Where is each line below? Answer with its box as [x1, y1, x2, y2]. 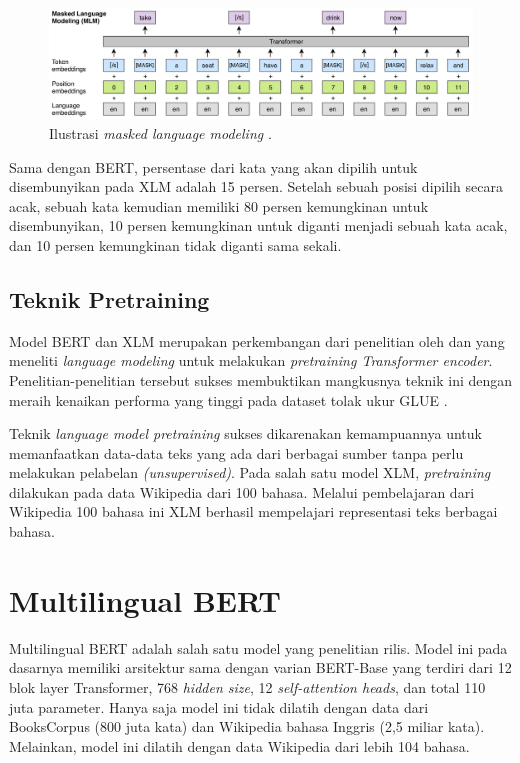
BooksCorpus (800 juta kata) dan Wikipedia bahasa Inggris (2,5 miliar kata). [9, 716, 485, 737]
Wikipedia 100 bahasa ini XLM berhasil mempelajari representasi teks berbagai [9, 501, 498, 522]
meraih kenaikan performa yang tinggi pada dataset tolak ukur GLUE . [9, 389, 448, 410]
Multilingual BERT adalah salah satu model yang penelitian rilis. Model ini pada [9, 637, 508, 658]
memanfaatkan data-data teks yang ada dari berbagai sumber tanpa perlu [9, 442, 464, 463]
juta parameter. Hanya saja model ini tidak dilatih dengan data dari [9, 696, 429, 717]
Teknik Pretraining [9, 283, 210, 314]
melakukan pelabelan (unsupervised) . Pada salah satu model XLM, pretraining [9, 462, 491, 483]
